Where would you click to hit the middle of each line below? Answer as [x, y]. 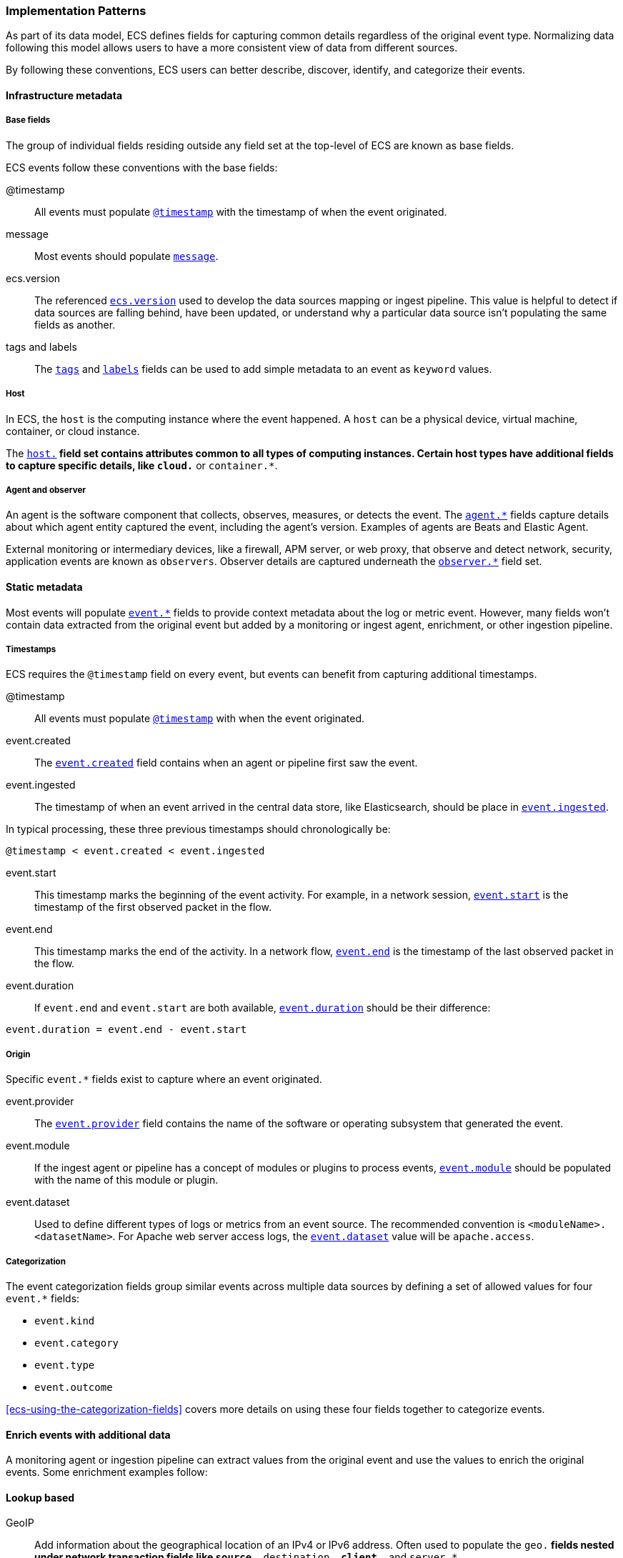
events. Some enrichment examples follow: [107, 1472]
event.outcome [74, 1387]
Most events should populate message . [126, 256]
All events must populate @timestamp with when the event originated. [200, 719]
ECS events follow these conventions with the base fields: [142, 167]
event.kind [65, 1320]
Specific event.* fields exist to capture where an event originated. [164, 1079]
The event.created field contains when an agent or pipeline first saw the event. [226, 763]
